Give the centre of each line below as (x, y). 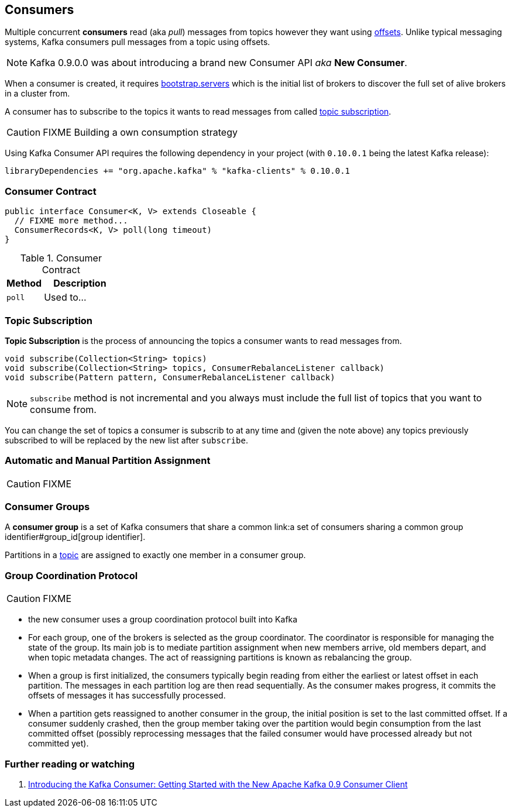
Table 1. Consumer (61, 258)
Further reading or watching (70, 764)
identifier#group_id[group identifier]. (75, 537)
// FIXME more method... (71, 221)
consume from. (63, 409)
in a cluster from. (37, 94)
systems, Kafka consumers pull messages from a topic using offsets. (138, 42)
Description (80, 283)
